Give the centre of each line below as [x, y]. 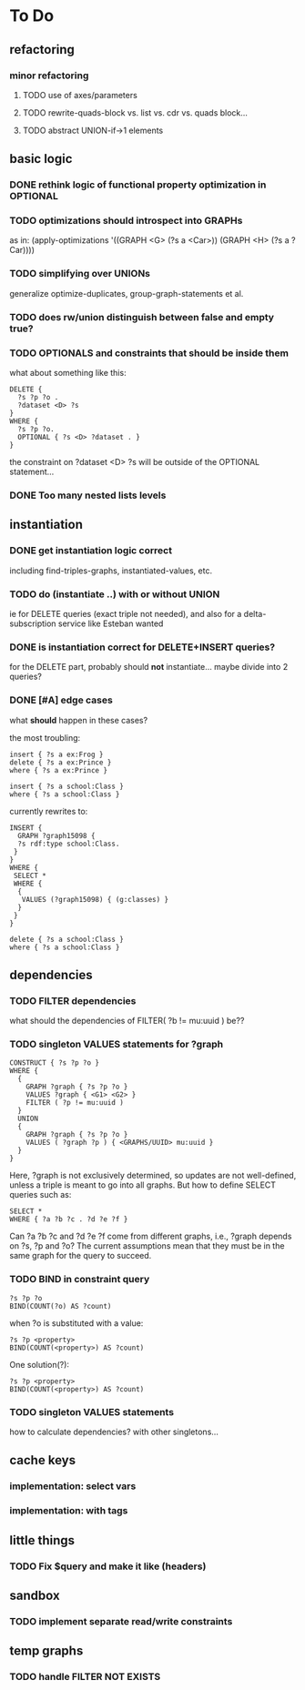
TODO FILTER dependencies [73, 1000]
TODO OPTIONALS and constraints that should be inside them [149, 353]
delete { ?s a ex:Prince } [61, 762]
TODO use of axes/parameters [80, 95]
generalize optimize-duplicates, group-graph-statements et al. [127, 293]
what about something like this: [68, 373]
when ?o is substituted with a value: [76, 1323]
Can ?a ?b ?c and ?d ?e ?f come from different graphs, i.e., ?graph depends [151, 1236]
